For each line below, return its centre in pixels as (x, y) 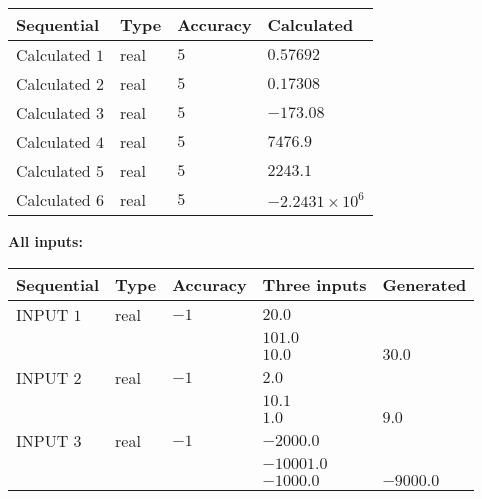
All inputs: (45, 241)
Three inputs (314, 284)
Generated (424, 284)
